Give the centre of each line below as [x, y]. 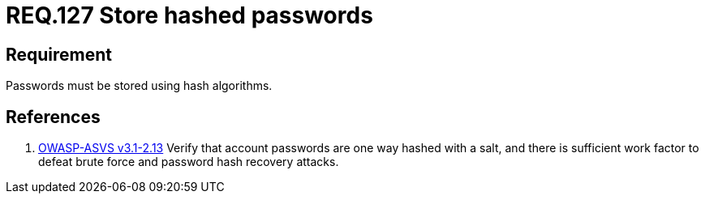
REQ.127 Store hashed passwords [189, 15]
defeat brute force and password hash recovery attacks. [189, 162]
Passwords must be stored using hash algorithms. [139, 86]
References [53, 117]
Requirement [59, 54]
